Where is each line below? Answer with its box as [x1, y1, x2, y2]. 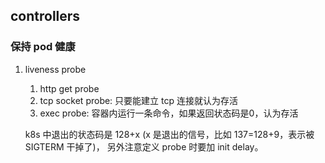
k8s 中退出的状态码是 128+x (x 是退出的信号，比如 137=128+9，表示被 [24, 128, 315, 140]
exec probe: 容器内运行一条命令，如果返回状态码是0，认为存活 [39, 107, 299, 119]
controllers [10, 8, 81, 25]
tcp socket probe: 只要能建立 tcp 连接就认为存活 [39, 94, 238, 106]
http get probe [39, 82, 100, 94]
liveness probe [24, 63, 87, 75]
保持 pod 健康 [10, 40, 76, 54]
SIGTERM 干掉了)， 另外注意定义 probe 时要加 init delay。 [24, 140, 264, 153]
